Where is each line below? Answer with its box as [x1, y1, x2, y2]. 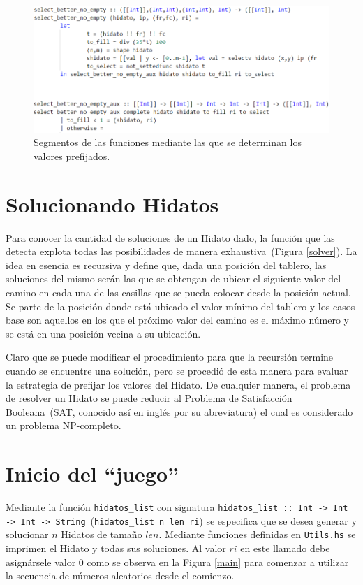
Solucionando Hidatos [6, 189, 219, 218]
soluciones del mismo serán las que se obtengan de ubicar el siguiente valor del [6, 271, 341, 286]
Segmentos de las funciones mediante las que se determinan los [34, 135, 302, 150]
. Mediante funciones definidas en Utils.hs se [158, 527, 356, 542]
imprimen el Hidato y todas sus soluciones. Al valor [6, 541, 226, 556]
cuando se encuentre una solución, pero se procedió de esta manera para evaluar [6, 363, 348, 377]
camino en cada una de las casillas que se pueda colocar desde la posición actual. [6, 284, 351, 299]
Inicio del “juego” [6, 459, 179, 488]
